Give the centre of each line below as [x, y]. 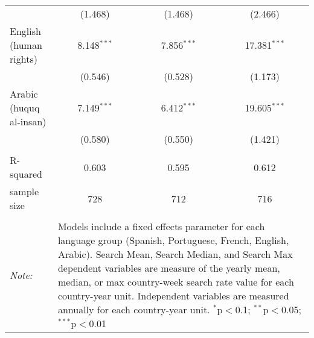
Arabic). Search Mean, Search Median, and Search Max [175, 254]
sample [24, 191]
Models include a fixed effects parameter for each [161, 226]
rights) [24, 59]
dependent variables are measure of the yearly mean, [169, 268]
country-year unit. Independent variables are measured [173, 296]
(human [26, 45]
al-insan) [28, 121]
